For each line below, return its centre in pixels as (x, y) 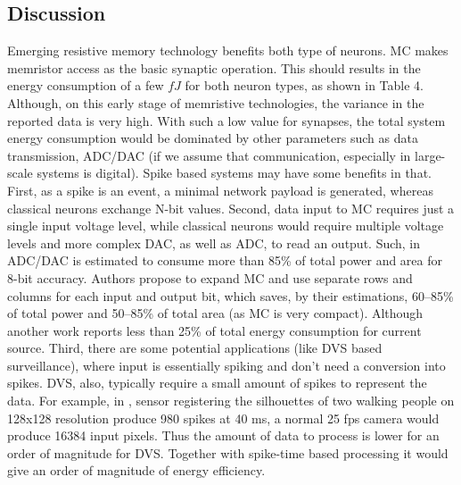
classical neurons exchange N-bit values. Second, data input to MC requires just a (231, 208)
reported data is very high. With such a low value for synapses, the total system (226, 120)
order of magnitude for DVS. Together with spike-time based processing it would (228, 452)
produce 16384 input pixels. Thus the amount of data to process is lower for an (223, 435)
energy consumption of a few (86, 85)
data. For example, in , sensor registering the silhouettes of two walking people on (231, 401)
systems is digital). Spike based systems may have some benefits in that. (234, 173)
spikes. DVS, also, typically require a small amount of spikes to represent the (217, 383)
